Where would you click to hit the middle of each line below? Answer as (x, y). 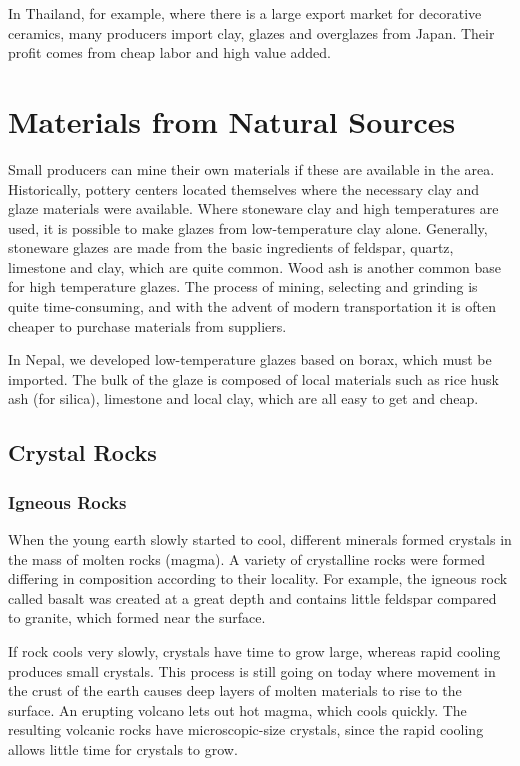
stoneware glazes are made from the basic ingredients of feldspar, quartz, (231, 247)
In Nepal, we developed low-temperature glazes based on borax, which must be (250, 359)
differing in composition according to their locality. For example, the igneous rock (258, 578)
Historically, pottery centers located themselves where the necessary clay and (244, 188)
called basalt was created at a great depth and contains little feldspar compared (252, 597)
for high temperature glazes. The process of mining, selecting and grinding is (243, 286)
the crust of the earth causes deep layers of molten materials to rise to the (235, 690)
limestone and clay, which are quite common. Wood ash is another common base (255, 266)
